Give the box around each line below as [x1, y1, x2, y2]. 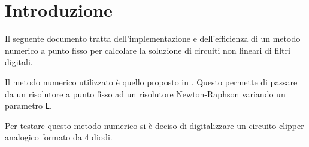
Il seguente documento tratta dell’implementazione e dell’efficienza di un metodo [5, 32, 301, 45]
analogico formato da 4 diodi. [5, 131, 113, 143]
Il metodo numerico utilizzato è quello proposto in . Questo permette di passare [5, 75, 298, 88]
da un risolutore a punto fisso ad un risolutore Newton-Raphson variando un [5, 87, 286, 100]
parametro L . [5, 99, 52, 112]
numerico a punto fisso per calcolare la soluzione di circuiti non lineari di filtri [5, 44, 290, 56]
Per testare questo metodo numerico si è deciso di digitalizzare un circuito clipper [5, 119, 304, 131]
